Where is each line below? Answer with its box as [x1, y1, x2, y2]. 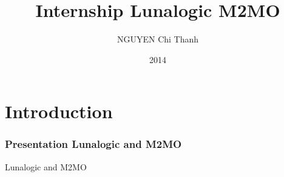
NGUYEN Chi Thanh [117, 33, 199, 45]
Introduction [5, 99, 113, 124]
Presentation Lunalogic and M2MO [5, 136, 182, 152]
